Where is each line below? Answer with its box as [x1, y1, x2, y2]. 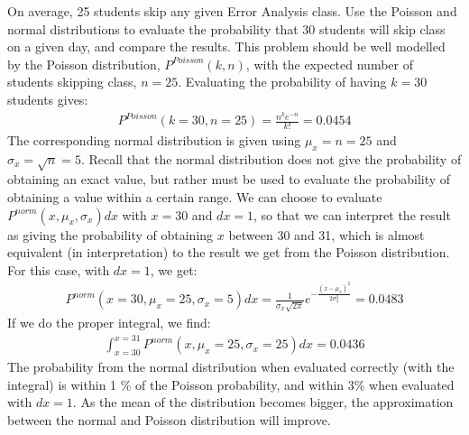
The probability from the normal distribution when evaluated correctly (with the [7, 357, 455, 376]
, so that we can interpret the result [253, 205, 451, 224]
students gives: [7, 89, 88, 108]
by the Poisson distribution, [7, 54, 161, 73]
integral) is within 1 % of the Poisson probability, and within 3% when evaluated [7, 375, 455, 393]
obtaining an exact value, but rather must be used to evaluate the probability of [7, 170, 451, 189]
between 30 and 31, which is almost [228, 225, 425, 244]
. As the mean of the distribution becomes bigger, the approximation [72, 393, 454, 412]
